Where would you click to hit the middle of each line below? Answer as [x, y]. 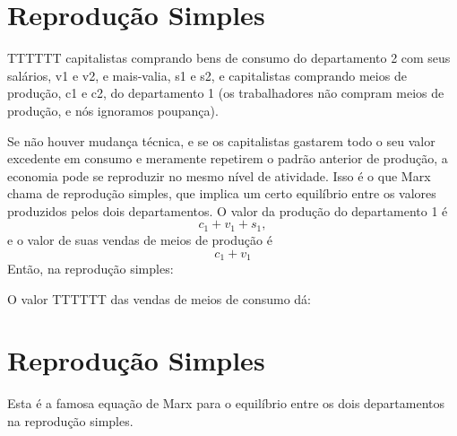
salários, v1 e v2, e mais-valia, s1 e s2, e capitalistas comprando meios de [207, 75]
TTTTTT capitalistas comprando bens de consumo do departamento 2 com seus [229, 58]
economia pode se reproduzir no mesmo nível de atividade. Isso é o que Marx [219, 175]
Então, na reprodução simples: [91, 268]
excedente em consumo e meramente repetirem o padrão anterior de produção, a [228, 158]
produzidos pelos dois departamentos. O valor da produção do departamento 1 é [228, 210]
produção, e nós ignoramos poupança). [113, 110]
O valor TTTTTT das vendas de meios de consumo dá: [160, 298]
